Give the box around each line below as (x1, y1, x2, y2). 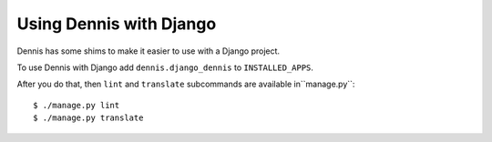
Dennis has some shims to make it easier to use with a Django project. (16, 46, 281, 56)
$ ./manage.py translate (33, 113, 144, 123)
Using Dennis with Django (16, 14, 217, 34)
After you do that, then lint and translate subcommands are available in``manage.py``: (16, 78, 355, 90)
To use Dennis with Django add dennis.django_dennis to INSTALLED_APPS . (16, 62, 314, 73)
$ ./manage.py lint (33, 100, 120, 110)
